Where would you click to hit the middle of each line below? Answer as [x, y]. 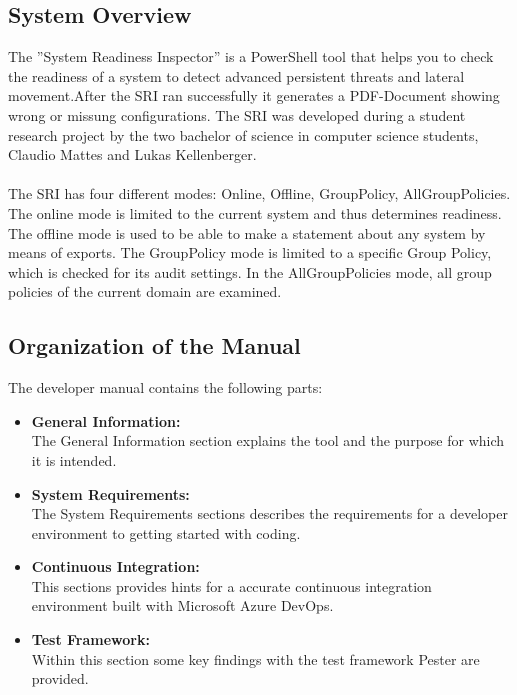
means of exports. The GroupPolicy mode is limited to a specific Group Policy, [250, 252]
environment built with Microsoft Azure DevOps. [182, 605]
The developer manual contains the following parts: [165, 387]
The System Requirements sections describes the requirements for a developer [269, 513]
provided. [60, 678]
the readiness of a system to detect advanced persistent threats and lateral [236, 75]
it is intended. [74, 459]
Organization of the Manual [154, 345]
